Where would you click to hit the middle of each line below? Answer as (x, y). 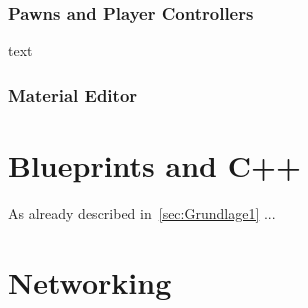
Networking (90, 281)
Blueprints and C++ (155, 164)
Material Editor (73, 94)
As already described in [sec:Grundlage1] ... (142, 212)
